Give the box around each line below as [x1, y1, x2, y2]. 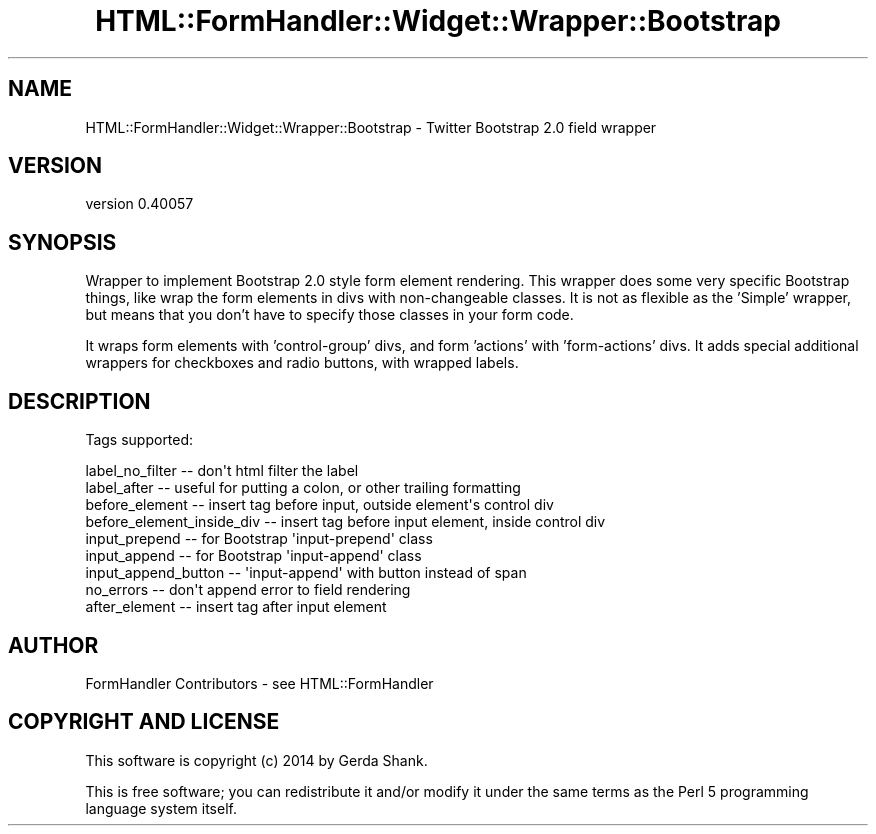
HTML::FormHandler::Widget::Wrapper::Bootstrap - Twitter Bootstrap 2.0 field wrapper [85, 118, 657, 136]
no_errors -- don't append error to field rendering [85, 581, 411, 599]
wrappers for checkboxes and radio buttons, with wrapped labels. [85, 354, 519, 372]
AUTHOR [8, 632, 99, 658]
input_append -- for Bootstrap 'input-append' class [85, 547, 422, 565]
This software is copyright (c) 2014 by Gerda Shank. [85, 751, 428, 769]
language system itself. [85, 799, 237, 817]
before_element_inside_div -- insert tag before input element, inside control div [85, 513, 606, 531]
